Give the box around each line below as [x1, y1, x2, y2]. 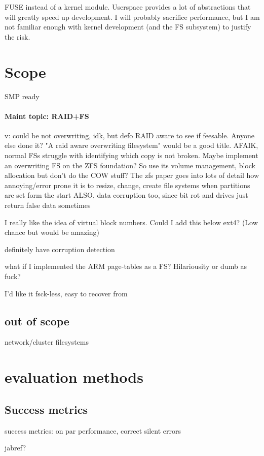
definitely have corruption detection [5, 244, 115, 254]
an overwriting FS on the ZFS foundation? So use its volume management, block [5, 160, 255, 170]
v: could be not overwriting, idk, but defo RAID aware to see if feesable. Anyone [5, 130, 254, 140]
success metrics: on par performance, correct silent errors [5, 425, 181, 436]
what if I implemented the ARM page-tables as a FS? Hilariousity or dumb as [5, 261, 247, 271]
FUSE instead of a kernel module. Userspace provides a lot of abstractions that [5, 2, 251, 12]
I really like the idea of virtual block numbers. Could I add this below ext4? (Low [5, 217, 258, 227]
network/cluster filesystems [5, 337, 89, 347]
